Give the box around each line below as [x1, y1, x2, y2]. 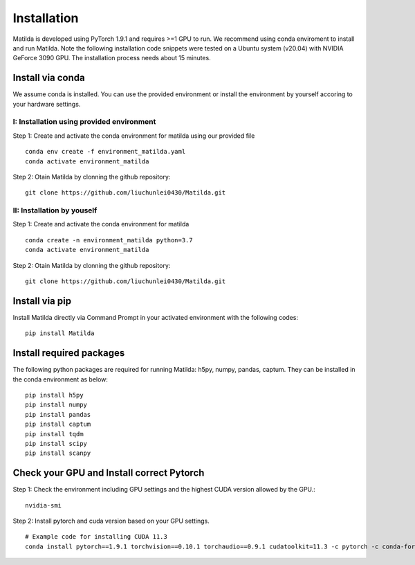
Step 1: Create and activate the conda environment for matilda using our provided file [12, 132, 255, 140]
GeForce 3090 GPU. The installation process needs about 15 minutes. [12, 54, 211, 62]
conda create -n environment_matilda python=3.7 [25, 236, 193, 244]
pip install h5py [25, 391, 84, 400]
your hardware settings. [12, 100, 81, 108]
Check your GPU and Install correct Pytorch [12, 467, 205, 479]
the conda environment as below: [12, 375, 109, 384]
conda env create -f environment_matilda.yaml [25, 147, 186, 156]
